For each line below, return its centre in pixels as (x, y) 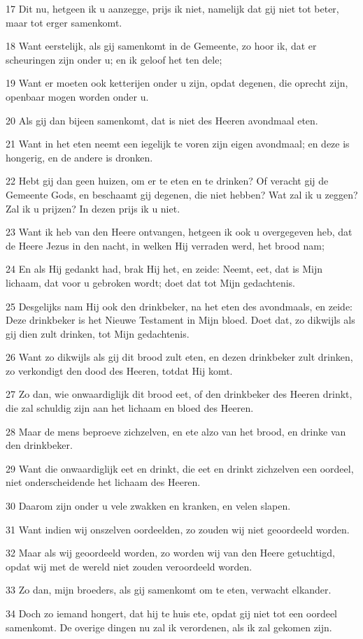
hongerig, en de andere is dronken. (79, 157)
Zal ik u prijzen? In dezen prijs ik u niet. (93, 208)
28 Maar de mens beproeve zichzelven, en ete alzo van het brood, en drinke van (176, 431)
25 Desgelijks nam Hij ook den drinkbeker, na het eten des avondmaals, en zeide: (179, 306)
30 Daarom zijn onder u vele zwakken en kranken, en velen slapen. (148, 506)
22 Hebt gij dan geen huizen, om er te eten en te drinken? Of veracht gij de (167, 181)
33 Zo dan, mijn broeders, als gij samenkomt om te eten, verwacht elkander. (169, 590)
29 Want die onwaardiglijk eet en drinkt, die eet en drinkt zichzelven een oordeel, (180, 468)
